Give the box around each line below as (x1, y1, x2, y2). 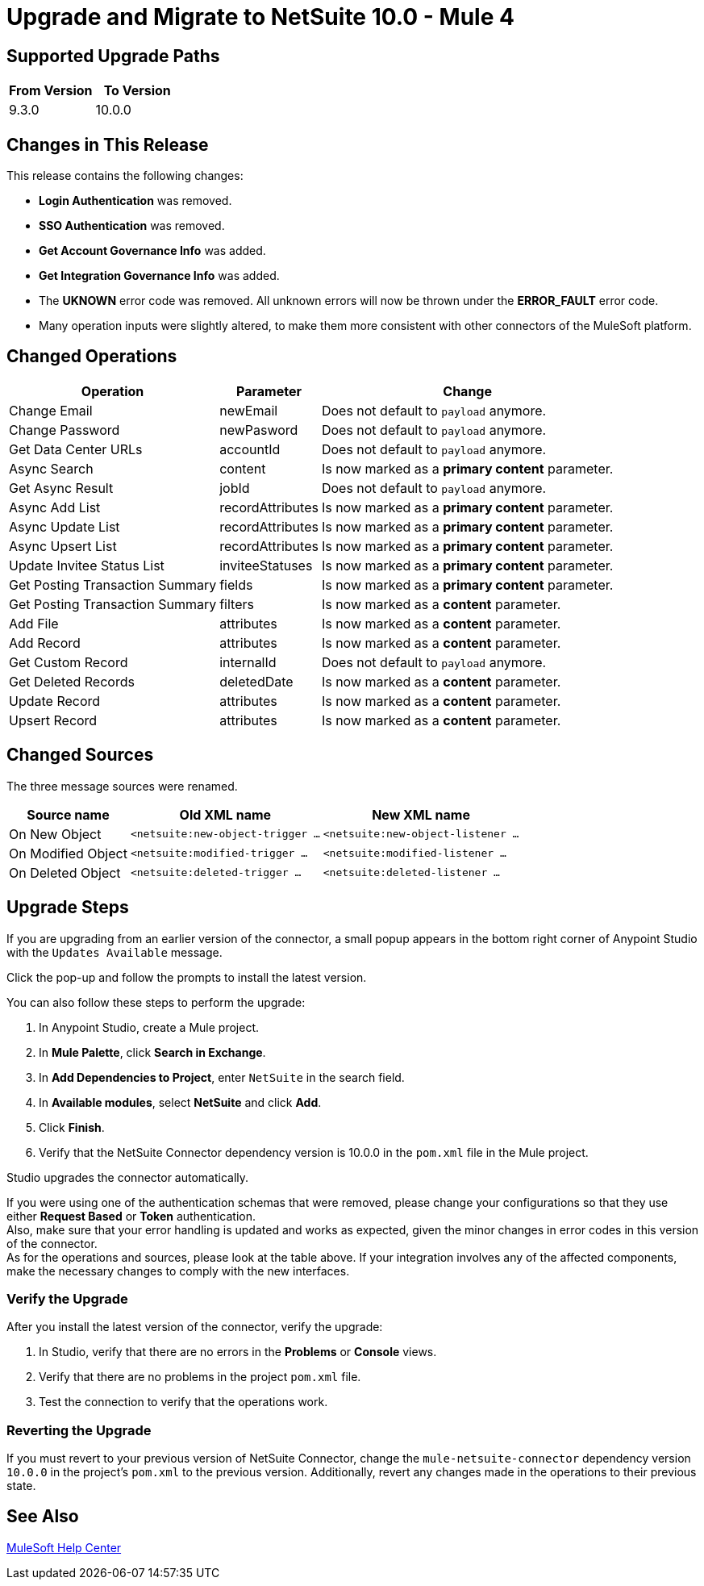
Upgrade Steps (6, 897, 129, 918)
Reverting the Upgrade (6, 1421, 152, 1438)
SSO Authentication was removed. (39, 219, 225, 233)
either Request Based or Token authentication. (6, 1208, 256, 1223)
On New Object (9, 825, 102, 842)
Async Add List (9, 499, 101, 515)
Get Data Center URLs (9, 440, 143, 457)
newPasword (219, 421, 298, 438)
